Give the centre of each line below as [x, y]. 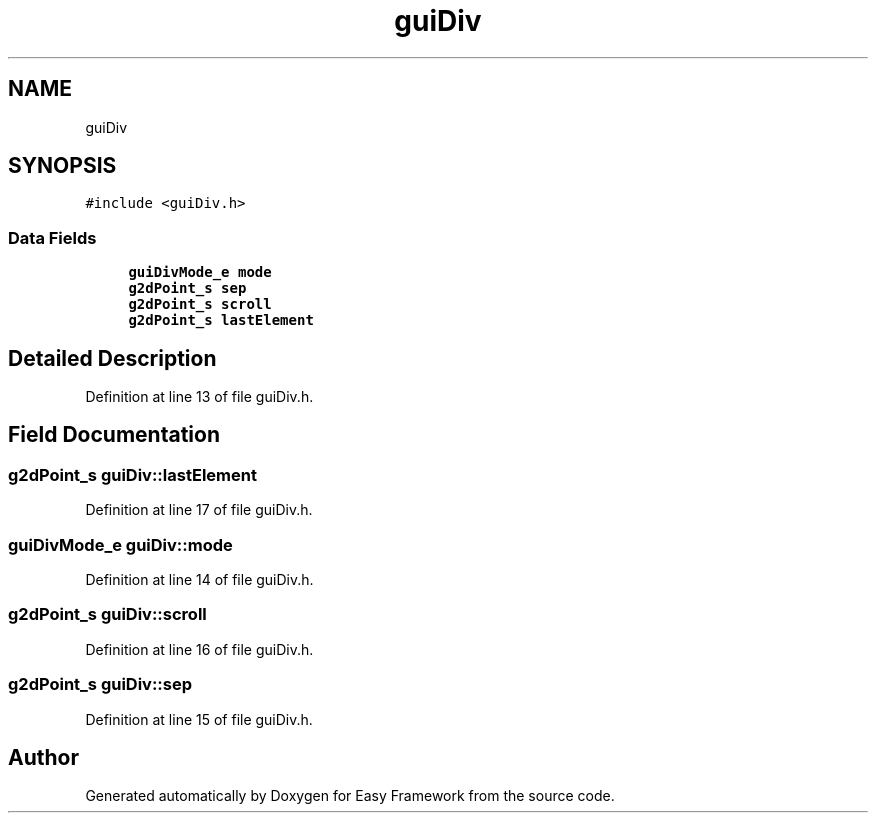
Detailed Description [112, 358]
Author [43, 757]
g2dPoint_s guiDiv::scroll [107, 614]
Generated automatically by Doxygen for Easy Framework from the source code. [350, 796]
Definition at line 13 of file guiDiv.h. [199, 397]
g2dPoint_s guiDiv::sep [100, 684]
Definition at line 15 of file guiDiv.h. [199, 719]
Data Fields [52, 237]
